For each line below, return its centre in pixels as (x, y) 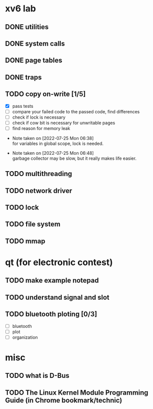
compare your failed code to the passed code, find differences (76, 111)
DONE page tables (34, 61)
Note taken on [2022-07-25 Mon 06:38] (53, 138)
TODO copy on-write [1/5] (45, 94)
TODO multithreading (39, 174)
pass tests (23, 106)
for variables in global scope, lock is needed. (58, 143)
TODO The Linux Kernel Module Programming (77, 392)
